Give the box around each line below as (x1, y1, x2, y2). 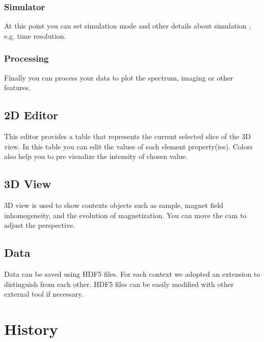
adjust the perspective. (4, 220, 75, 230)
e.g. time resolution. (4, 30, 66, 41)
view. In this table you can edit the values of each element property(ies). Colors (4, 141, 253, 151)
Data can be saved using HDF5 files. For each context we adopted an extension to (4, 268, 260, 279)
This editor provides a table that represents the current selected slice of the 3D (4, 131, 251, 142)
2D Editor (4, 107, 59, 123)
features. (4, 82, 31, 93)
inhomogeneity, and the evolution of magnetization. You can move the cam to (4, 209, 247, 220)
